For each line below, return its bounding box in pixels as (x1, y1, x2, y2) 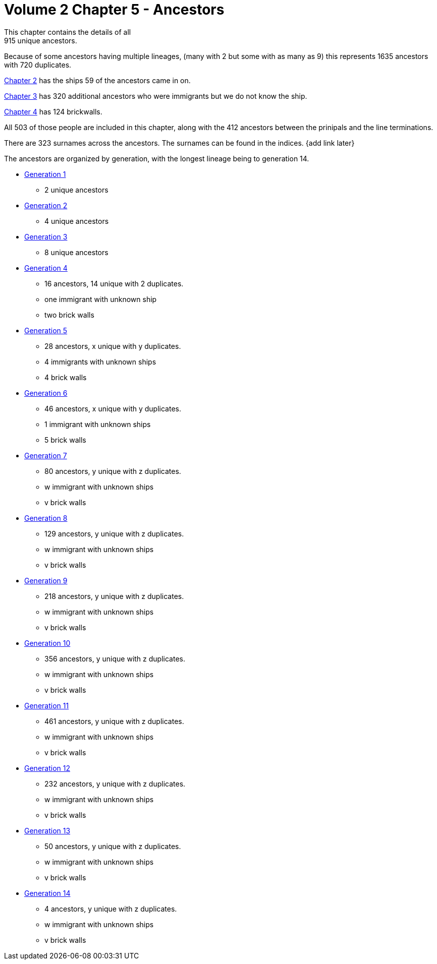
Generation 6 (24, 388, 68, 397)
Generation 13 (24, 826, 71, 835)
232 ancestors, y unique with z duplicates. (44, 779, 186, 788)
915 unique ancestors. (4, 36, 77, 45)
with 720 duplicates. (4, 60, 72, 69)
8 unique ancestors (44, 248, 108, 257)
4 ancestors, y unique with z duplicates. (44, 904, 177, 913)
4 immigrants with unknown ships (44, 357, 156, 366)
